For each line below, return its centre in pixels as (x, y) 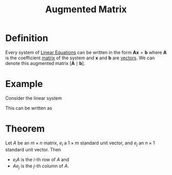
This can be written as (29, 108)
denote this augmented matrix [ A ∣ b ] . (45, 63)
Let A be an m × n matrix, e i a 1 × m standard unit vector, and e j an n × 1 (80, 143)
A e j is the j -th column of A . (41, 167)
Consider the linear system (34, 98)
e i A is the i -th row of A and (41, 160)
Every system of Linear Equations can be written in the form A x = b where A (86, 52)
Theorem (25, 129)
